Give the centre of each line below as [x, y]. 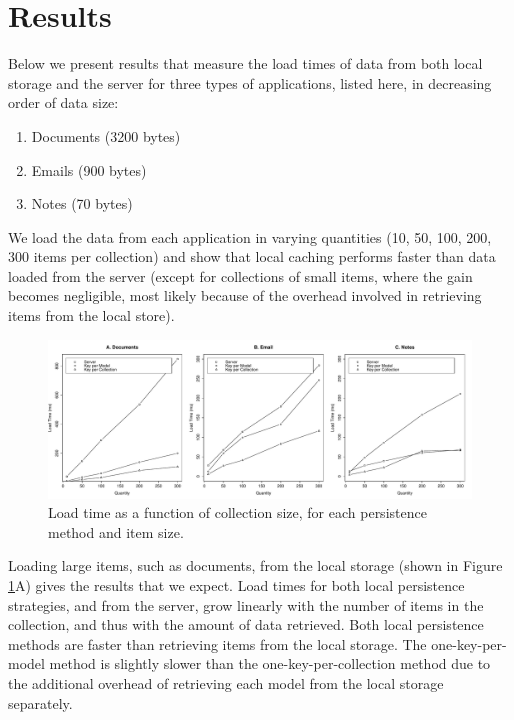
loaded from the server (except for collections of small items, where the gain [240, 275]
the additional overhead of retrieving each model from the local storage [226, 683]
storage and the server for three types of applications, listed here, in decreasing [250, 82]
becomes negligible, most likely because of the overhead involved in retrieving [245, 295]
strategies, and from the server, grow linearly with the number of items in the [246, 604]
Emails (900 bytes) [89, 169]
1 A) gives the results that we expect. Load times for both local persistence [236, 585]
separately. [40, 702]
